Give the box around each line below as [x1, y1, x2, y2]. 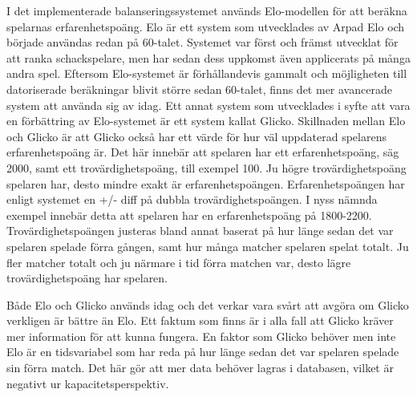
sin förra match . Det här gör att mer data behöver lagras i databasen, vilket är [6, 359, 394, 376]
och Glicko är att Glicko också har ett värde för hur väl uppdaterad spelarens [6, 128, 387, 144]
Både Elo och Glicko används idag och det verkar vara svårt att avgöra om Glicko [6, 296, 409, 313]
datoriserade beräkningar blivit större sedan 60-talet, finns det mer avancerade [6, 80, 392, 97]
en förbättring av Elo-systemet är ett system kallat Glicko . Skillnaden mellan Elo [6, 112, 406, 129]
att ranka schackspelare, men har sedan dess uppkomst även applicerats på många [6, 49, 411, 66]
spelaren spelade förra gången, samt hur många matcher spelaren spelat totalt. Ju [6, 237, 409, 254]
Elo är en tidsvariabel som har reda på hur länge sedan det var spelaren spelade [6, 343, 399, 360]
